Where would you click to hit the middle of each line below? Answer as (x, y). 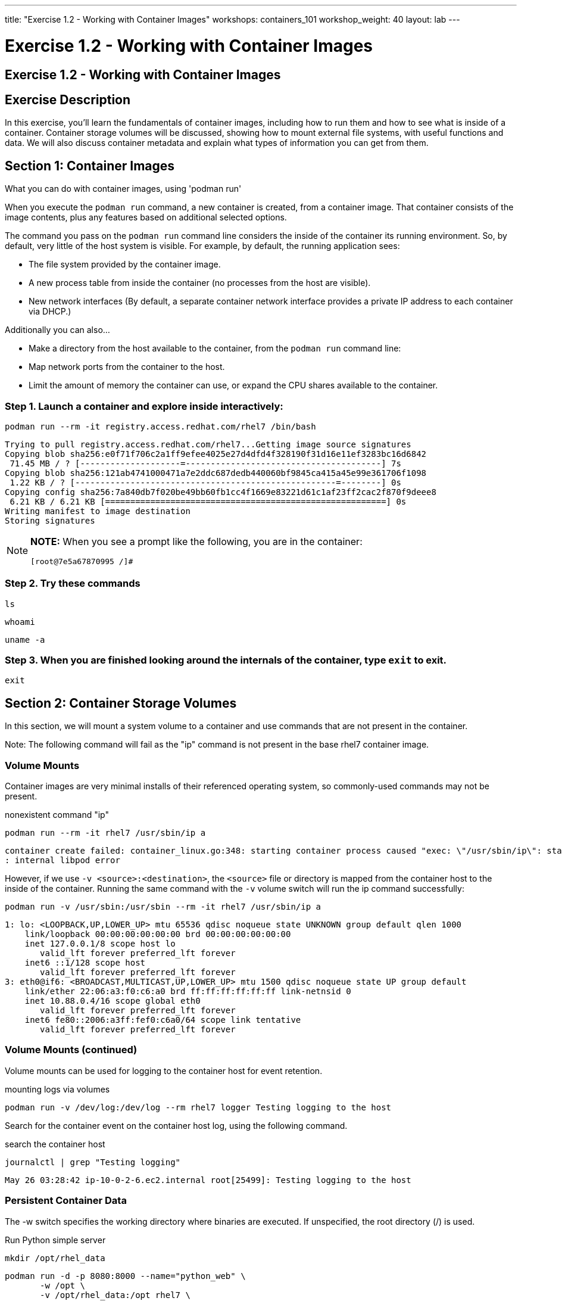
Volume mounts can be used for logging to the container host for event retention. (164, 1070)
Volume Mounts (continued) (71, 1050)
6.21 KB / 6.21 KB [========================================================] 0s (208, 501)
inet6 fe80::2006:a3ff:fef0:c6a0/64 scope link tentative (163, 1020)
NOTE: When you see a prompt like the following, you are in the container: (196, 541)
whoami (20, 622)
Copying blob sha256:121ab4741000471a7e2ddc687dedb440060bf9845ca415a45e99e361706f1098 (216, 473)
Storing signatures (50, 520)
